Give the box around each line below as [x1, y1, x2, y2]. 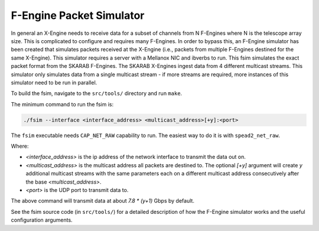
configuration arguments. [11, 216, 73, 224]
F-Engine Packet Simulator [11, 9, 145, 22]
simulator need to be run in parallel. [11, 79, 97, 86]
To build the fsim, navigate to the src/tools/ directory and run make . [11, 90, 183, 97]
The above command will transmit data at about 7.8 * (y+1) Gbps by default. [11, 197, 195, 204]
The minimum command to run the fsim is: [11, 100, 114, 108]
